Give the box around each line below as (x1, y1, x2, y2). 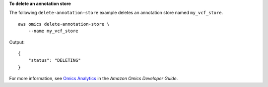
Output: (9, 39, 25, 45)
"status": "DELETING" (28, 57, 81, 63)
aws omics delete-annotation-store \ (18, 21, 110, 27)
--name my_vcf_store (28, 28, 78, 34)
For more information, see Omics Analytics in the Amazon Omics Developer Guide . (9, 76, 178, 82)
